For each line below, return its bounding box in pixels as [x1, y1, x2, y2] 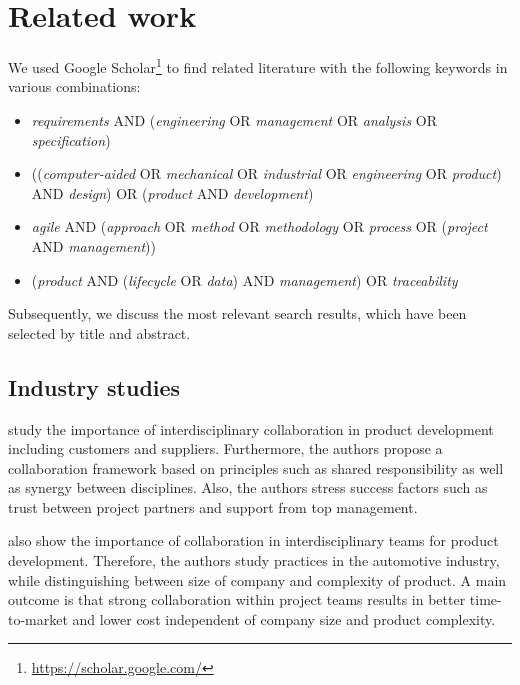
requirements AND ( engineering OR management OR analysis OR [31, 109, 437, 130]
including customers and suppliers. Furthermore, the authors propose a [8, 438, 443, 459]
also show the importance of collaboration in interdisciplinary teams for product [8, 530, 499, 551]
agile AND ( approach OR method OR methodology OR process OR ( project [31, 216, 488, 237]
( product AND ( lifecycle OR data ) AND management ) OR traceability [31, 269, 458, 290]
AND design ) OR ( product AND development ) [31, 182, 314, 203]
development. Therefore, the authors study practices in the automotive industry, [8, 550, 500, 571]
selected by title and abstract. [8, 322, 191, 343]
